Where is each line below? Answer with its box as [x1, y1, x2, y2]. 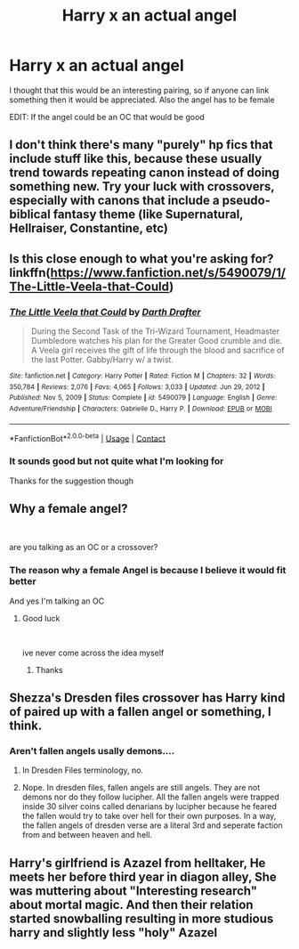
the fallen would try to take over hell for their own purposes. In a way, [21, 811, 277, 822]
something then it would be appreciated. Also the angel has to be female [9, 94, 275, 105]
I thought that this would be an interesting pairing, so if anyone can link [9, 85, 270, 95]
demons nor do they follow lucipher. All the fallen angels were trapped [21, 791, 280, 802]
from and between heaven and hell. [21, 830, 153, 840]
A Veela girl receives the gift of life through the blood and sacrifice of [30, 345, 285, 356]
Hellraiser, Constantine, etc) [9, 221, 169, 236]
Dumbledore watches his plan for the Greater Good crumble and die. [30, 336, 283, 346]
